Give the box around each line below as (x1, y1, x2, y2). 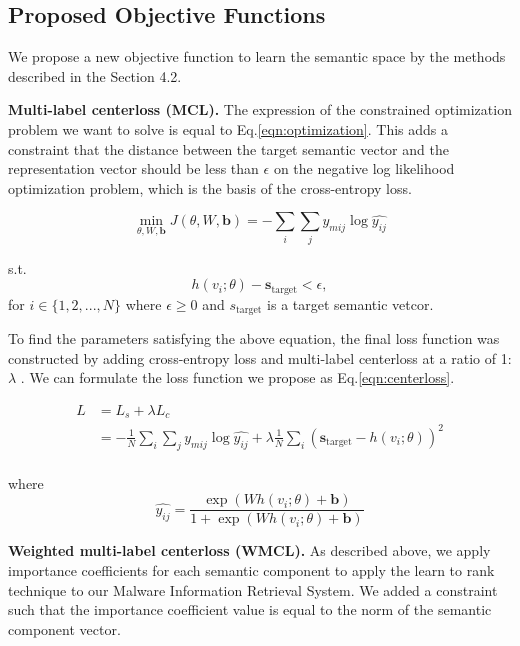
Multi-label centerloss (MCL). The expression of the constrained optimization (8, 99, 512, 120)
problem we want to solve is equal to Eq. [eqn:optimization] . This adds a (8, 118, 448, 139)
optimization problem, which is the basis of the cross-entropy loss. (8, 177, 412, 198)
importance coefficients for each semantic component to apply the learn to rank (8, 560, 495, 581)
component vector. (8, 618, 121, 639)
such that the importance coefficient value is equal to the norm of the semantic (8, 599, 492, 620)
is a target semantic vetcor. (267, 293, 434, 314)
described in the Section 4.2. (8, 65, 182, 86)
